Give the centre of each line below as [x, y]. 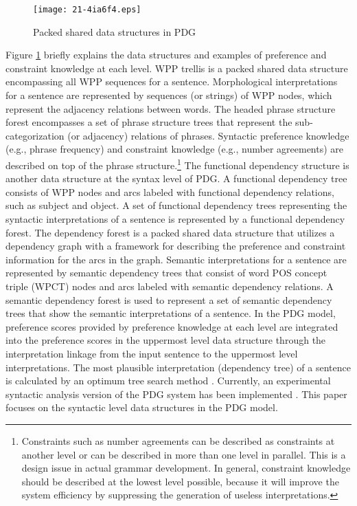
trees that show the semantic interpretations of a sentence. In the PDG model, [171, 313]
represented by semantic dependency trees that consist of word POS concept [166, 273]
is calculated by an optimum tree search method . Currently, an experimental [168, 381]
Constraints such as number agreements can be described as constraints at [178, 440]
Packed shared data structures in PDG [115, 31]
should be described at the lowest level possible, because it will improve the [180, 481]
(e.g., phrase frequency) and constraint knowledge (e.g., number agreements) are [175, 149]
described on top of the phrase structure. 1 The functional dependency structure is [177, 164]
